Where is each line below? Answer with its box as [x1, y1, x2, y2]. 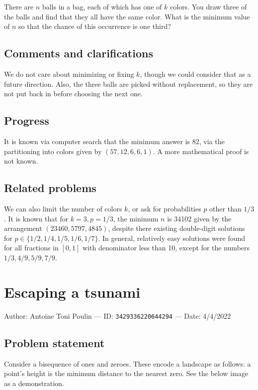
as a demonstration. [4, 378, 64, 388]
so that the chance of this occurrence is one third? [18, 21, 171, 31]
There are [4, 1, 34, 11]
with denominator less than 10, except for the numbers [83, 242, 250, 253]
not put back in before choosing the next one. [4, 88, 143, 99]
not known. [4, 156, 38, 166]
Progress [4, 113, 49, 128]
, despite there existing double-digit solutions [108, 223, 245, 233]
